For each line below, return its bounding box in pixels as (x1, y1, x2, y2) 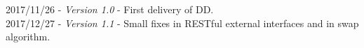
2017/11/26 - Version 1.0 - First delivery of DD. (6, 2, 214, 16)
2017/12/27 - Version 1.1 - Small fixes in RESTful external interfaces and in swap (6, 15, 359, 30)
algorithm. (6, 29, 50, 44)
